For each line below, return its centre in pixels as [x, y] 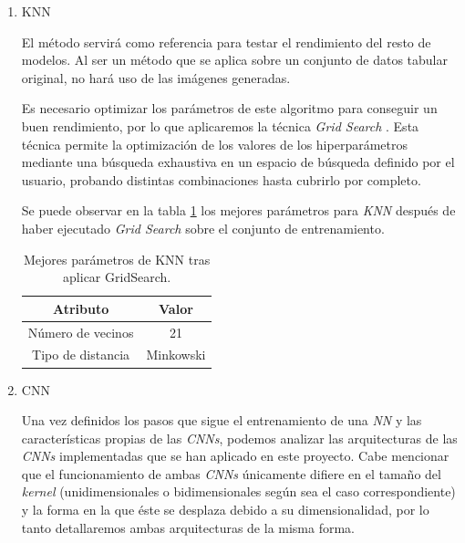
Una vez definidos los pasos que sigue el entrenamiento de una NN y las [222, 420]
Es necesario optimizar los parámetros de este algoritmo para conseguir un [229, 108]
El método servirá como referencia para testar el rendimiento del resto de [226, 42]
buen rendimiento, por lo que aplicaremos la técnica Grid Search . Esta [220, 125]
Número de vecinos [81, 332]
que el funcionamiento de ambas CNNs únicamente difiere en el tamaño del [231, 473]
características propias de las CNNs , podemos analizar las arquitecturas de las [239, 438]
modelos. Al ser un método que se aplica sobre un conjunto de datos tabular [234, 60]
